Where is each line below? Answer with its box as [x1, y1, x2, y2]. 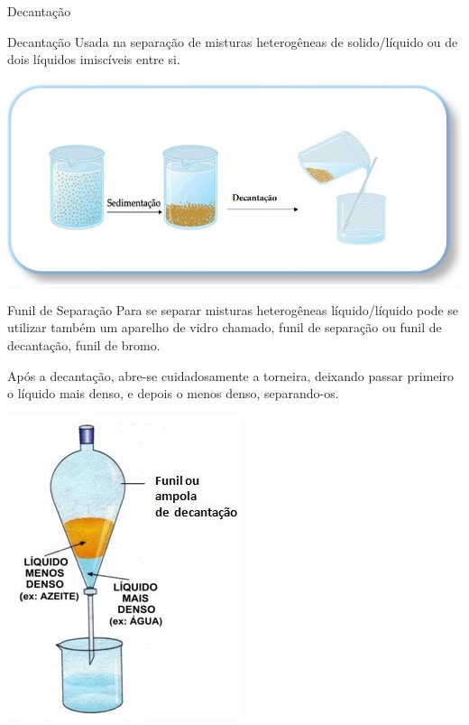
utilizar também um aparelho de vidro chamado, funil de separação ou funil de [7, 318, 442, 337]
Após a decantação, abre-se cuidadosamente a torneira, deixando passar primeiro [7, 366, 454, 385]
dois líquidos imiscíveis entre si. [7, 50, 180, 69]
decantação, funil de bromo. [7, 335, 161, 354]
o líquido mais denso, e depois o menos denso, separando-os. [7, 384, 339, 403]
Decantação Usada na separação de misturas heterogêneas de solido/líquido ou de [7, 32, 458, 51]
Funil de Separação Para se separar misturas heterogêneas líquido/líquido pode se [7, 300, 459, 319]
